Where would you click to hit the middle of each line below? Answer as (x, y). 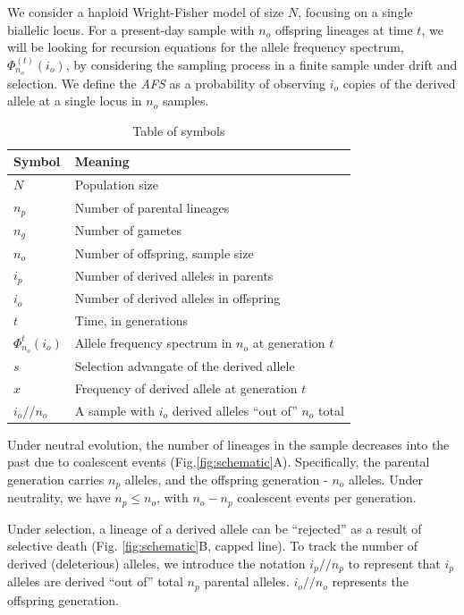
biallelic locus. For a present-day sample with (131, 29)
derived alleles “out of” (235, 410)
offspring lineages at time (344, 29)
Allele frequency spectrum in (153, 343)
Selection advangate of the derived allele (185, 365)
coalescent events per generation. (327, 497)
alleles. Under (385, 479)
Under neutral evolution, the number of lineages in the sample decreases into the (228, 444)
